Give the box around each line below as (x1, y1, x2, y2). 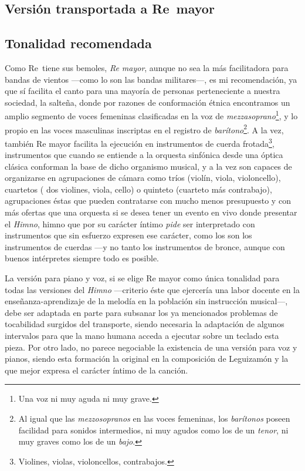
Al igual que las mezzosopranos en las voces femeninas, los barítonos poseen (18, 412, 290, 424)
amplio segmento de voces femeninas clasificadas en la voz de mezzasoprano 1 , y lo (5, 108, 298, 122)
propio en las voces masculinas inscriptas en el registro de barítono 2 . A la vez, (5, 122, 284, 136)
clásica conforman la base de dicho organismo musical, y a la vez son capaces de (5, 160, 292, 172)
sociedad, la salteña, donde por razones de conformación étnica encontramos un (5, 96, 290, 108)
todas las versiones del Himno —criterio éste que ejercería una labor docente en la (5, 283, 300, 295)
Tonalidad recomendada (5, 34, 152, 52)
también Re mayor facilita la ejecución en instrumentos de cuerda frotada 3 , (5, 135, 274, 149)
